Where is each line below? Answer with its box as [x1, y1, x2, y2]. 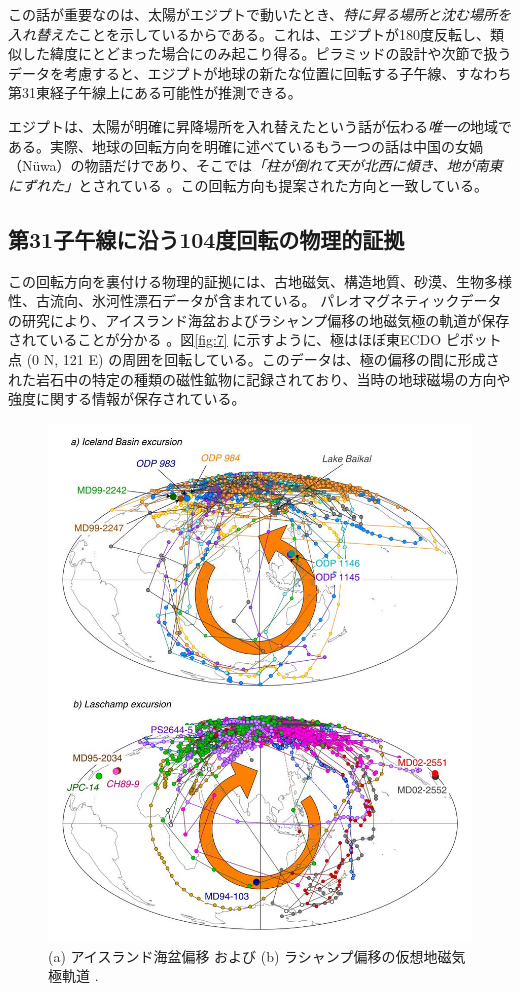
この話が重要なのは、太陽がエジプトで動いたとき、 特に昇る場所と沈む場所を [8, 4, 512, 24]
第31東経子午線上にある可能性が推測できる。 [8, 82, 302, 103]
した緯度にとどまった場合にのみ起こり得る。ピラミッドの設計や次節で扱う [21, 43, 512, 64]
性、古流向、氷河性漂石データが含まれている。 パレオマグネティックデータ [8, 290, 502, 311]
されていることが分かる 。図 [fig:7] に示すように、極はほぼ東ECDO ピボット [8, 329, 502, 350]
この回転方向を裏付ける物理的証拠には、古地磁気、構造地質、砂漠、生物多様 [8, 270, 512, 291]
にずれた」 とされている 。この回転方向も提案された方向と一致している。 [8, 174, 488, 195]
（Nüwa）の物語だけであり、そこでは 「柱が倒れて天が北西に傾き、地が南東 [8, 155, 503, 176]
